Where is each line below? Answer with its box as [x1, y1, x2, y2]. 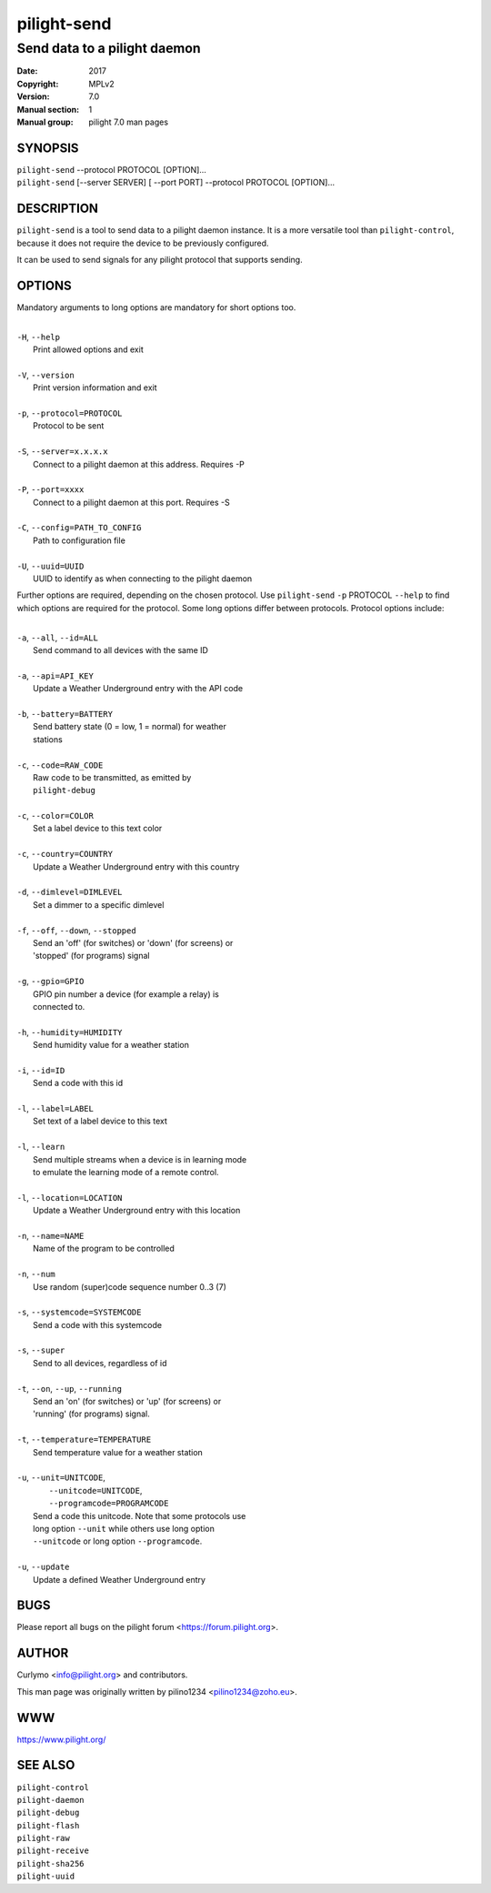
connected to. [33, 1001, 85, 1012]
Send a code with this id [33, 1078, 123, 1089]
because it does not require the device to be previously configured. [16, 237, 269, 248]
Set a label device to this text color [33, 823, 163, 834]
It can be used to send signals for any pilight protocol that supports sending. [16, 254, 304, 265]
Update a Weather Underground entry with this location [33, 1205, 241, 1216]
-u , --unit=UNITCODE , [16, 1472, 106, 1483]
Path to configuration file [33, 535, 126, 546]
